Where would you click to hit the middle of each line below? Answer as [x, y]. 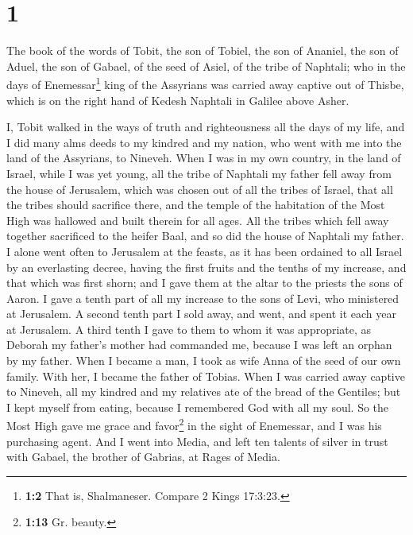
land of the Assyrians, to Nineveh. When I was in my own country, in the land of [204, 158]
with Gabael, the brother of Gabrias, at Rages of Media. [143, 457]
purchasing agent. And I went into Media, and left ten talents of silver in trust [197, 441]
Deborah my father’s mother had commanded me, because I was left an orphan [199, 345]
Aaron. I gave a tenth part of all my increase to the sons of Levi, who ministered [203, 298]
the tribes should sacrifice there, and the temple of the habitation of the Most [196, 205]
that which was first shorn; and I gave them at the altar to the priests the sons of [205, 283]
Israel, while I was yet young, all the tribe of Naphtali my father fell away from [199, 173]
